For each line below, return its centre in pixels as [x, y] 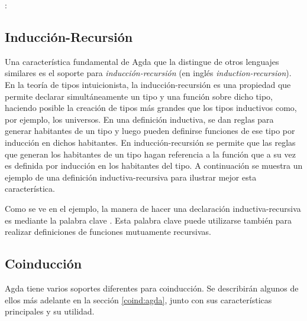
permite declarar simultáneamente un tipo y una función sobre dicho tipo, [139, 96]
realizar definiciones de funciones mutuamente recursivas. [108, 232]
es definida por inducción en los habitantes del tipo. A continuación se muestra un [154, 166]
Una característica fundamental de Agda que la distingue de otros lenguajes [142, 61]
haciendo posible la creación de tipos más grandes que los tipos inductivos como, [151, 108]
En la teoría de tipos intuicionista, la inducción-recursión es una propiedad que [148, 84]
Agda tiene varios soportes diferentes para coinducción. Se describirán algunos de [152, 288]
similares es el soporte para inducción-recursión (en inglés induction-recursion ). [148, 73]
